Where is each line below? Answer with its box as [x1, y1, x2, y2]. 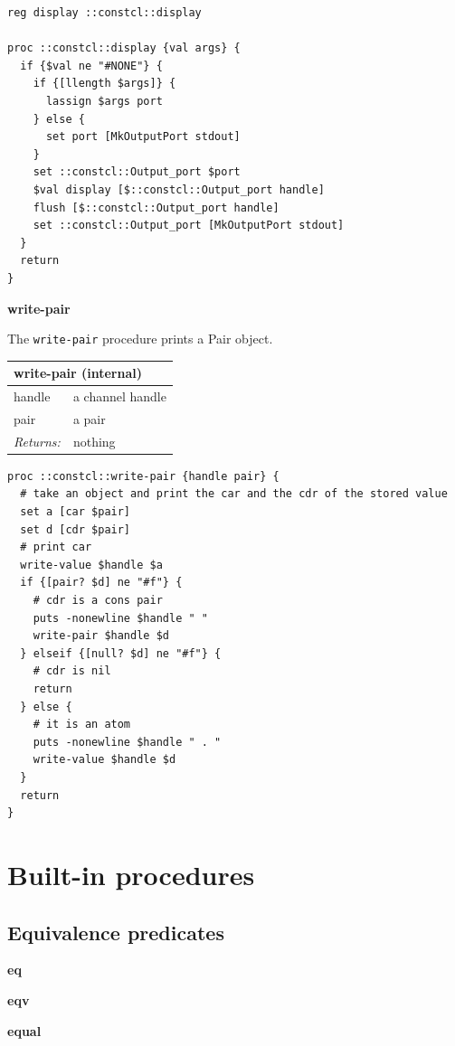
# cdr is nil [33, 664, 111, 678]
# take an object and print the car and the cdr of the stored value [20, 487, 448, 501]
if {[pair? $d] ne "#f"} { [20, 576, 183, 589]
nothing [72, 431, 116, 450]
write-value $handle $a [20, 558, 163, 571]
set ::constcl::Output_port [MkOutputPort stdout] [33, 219, 345, 232]
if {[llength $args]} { [33, 77, 176, 90]
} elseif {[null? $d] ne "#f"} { [20, 646, 222, 660]
